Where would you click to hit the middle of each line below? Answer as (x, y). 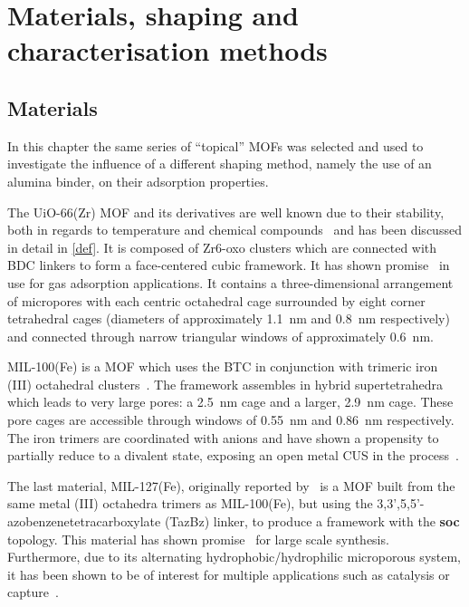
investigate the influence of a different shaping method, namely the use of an (220, 164)
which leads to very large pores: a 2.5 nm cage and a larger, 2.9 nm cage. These (230, 402)
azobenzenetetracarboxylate (84, 521)
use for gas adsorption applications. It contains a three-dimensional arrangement (230, 282)
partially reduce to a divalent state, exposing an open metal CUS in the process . (234, 455)
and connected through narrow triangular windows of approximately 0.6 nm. (220, 336)
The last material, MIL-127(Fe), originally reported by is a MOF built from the (231, 485)
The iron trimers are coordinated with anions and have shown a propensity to (223, 437)
